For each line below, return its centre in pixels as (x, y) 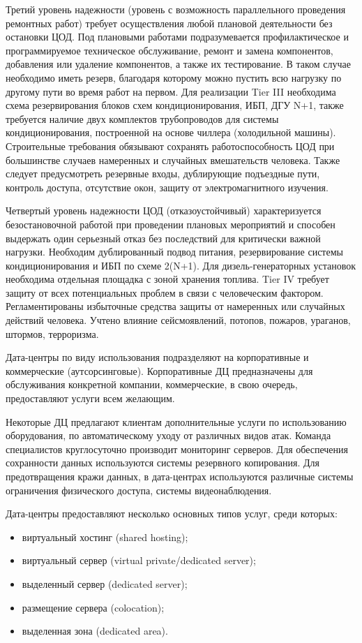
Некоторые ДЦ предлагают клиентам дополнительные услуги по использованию (176, 421)
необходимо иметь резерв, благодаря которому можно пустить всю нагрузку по (174, 77)
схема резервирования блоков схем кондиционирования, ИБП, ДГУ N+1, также (175, 105)
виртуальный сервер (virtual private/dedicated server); (139, 560)
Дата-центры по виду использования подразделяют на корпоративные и (157, 357)
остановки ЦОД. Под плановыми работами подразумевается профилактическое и (177, 37)
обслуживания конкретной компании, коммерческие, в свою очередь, (152, 384)
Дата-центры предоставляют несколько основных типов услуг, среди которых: (172, 513)
